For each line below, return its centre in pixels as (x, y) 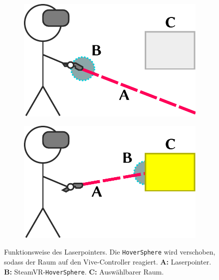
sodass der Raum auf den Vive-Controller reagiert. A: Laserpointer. (108, 262)
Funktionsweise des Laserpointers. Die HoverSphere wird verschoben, (110, 252)
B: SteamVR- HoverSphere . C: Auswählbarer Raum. (84, 271)
